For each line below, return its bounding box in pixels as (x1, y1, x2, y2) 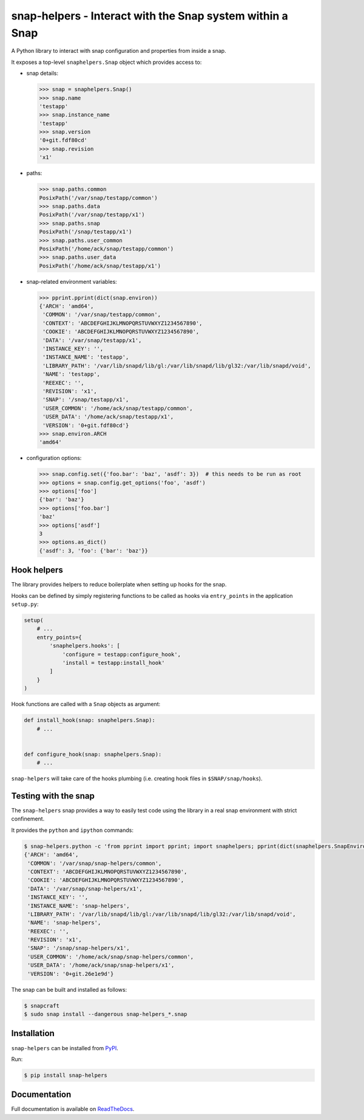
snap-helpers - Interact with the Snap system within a (11, 9, 288, 22)
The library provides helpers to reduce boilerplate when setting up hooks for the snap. (11, 581, 227, 588)
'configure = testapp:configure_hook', (62, 651, 181, 658)
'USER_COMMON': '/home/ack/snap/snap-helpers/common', (27, 953, 194, 960)
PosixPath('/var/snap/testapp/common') (39, 194, 158, 201)
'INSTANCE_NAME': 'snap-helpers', (27, 902, 130, 909)
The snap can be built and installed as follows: (11, 986, 127, 993)
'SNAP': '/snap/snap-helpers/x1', (27, 945, 130, 952)
